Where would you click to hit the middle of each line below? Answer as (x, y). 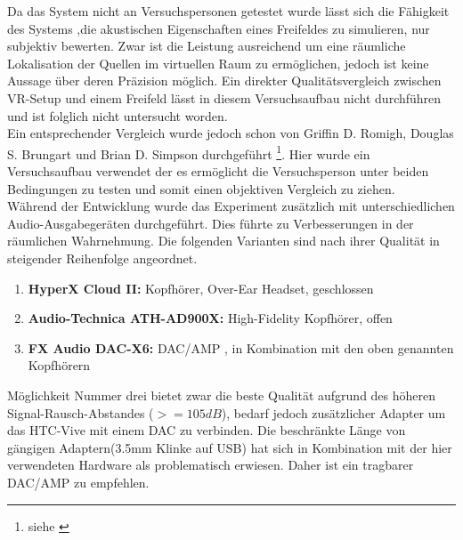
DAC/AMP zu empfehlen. (78, 482)
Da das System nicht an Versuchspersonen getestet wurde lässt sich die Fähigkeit (228, 11)
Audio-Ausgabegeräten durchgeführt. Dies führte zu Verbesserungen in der (211, 223)
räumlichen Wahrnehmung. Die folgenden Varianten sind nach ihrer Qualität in (223, 241)
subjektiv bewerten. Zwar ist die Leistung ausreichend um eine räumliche (207, 46)
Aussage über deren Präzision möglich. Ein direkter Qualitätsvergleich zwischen (224, 81)
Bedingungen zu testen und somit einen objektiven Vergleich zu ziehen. (201, 188)
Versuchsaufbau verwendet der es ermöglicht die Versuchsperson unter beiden (218, 171)
